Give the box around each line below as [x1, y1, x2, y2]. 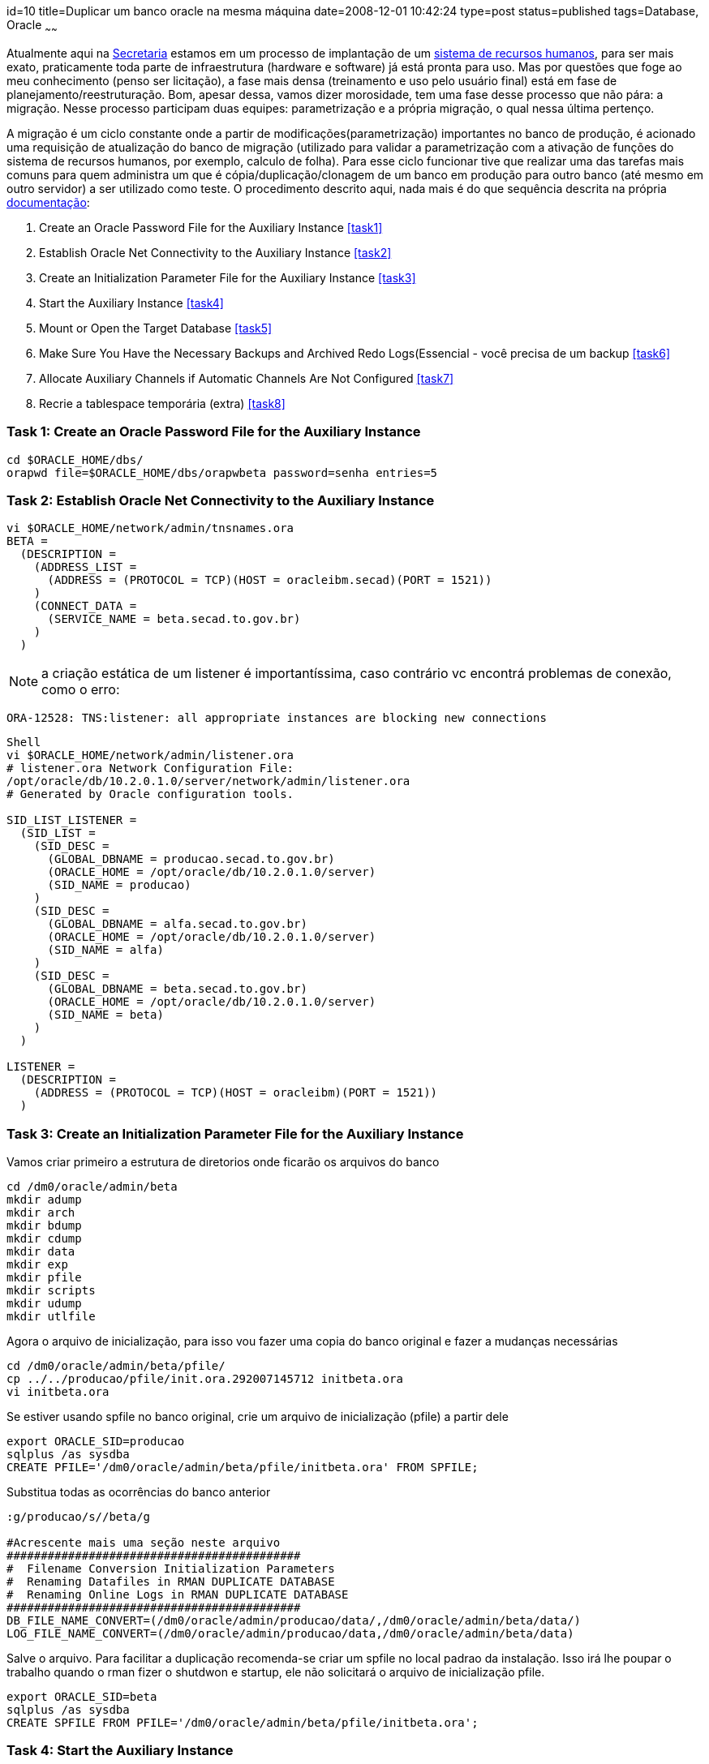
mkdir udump [6, 1297, 82, 1311]
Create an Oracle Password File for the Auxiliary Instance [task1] [39, 220, 383, 234]
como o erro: [41, 681, 120, 698]
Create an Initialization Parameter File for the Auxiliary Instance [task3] [39, 270, 416, 285]
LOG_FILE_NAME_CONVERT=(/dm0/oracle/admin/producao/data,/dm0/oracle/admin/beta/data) [6, 1627, 574, 1641]
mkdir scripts [6, 1284, 96, 1298]
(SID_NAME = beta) [47, 1008, 164, 1022]
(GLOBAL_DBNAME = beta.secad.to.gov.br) [47, 982, 307, 996]
